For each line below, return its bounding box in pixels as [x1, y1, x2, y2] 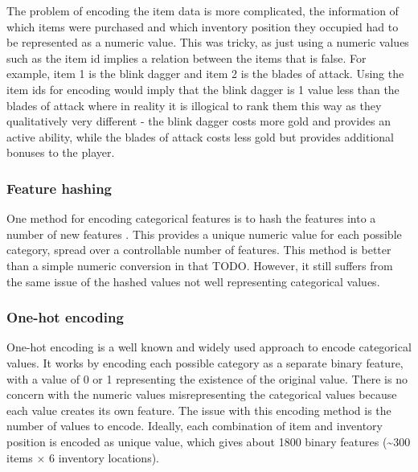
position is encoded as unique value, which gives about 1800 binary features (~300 [6, 433, 411, 449]
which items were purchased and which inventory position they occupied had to [6, 18, 399, 35]
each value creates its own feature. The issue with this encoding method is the [6, 401, 391, 418]
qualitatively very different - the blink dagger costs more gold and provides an [6, 113, 391, 129]
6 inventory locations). [48, 449, 159, 466]
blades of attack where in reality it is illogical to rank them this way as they [6, 96, 382, 113]
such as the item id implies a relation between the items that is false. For [6, 49, 367, 66]
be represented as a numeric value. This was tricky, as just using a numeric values [6, 34, 409, 51]
